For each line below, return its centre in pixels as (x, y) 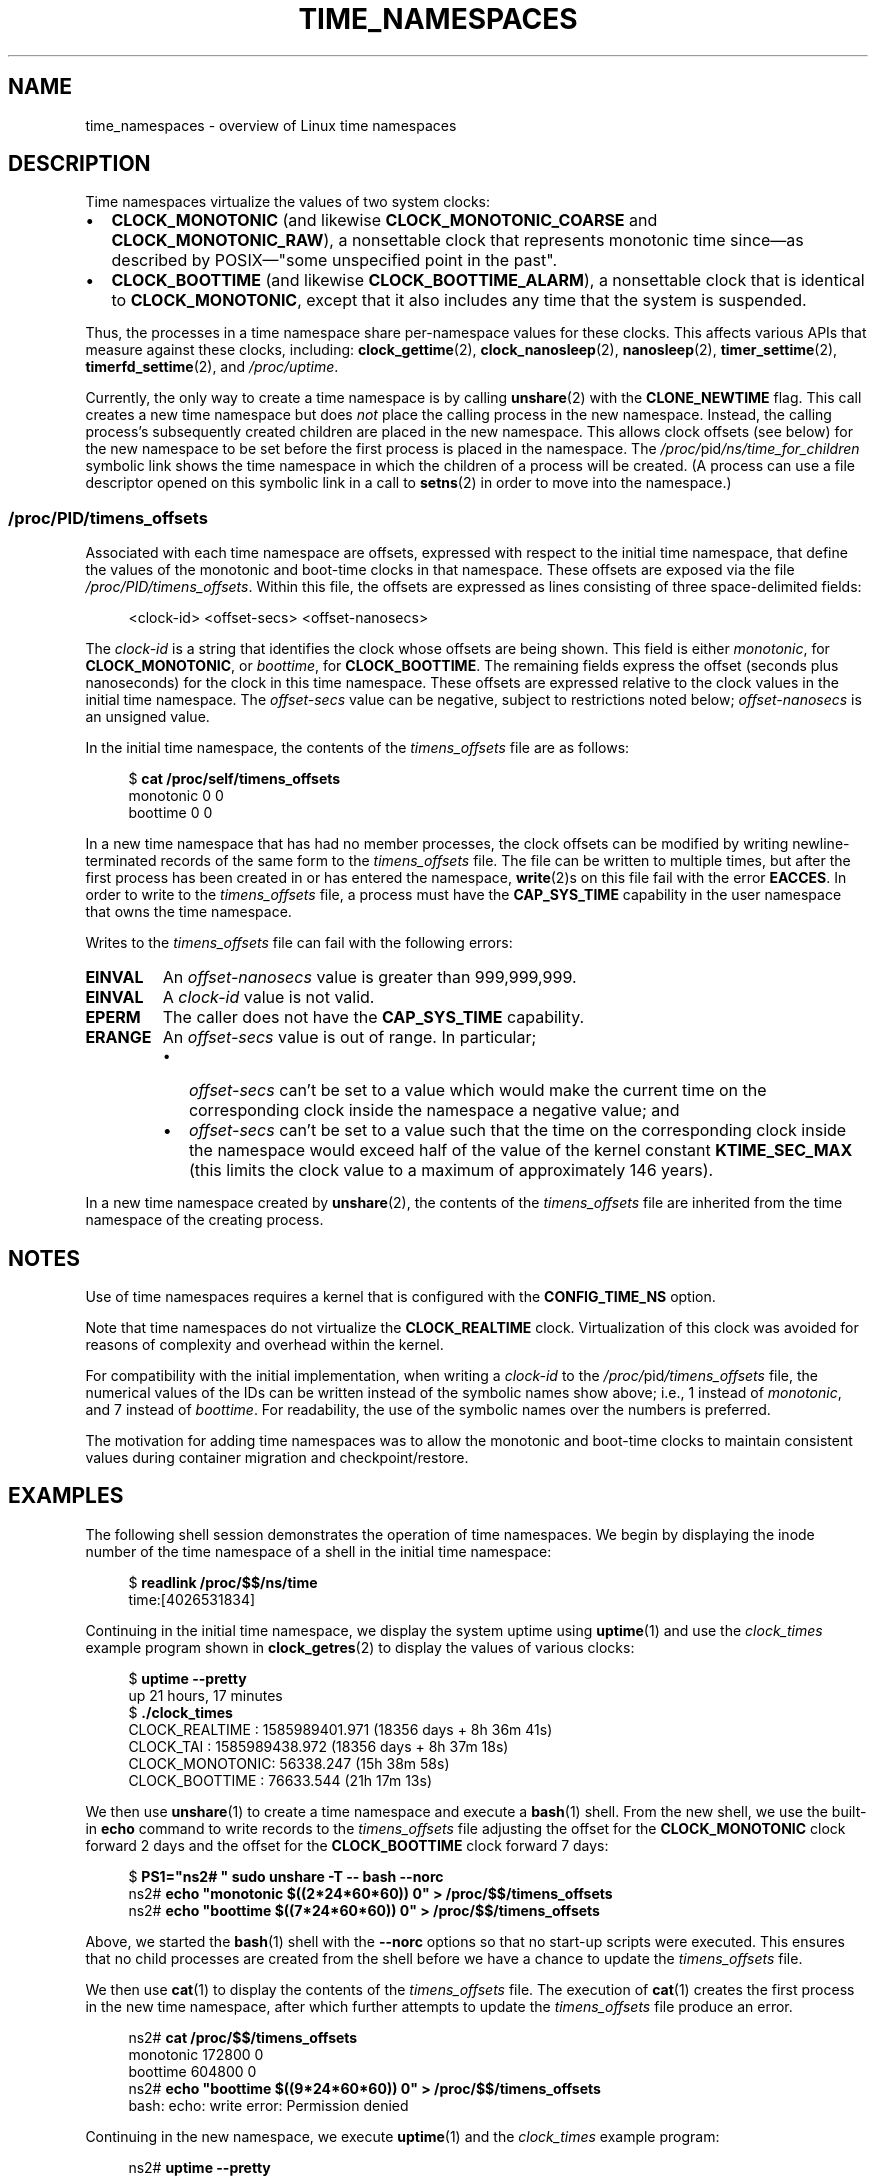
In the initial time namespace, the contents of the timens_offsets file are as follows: (357, 748)
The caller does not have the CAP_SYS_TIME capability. (373, 1017)
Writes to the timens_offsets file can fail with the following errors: (299, 943)
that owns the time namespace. (188, 912)
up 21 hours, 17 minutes (205, 1695)
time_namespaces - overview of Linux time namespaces (271, 125)
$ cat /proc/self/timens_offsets (234, 779)
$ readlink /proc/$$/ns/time (223, 1582)
